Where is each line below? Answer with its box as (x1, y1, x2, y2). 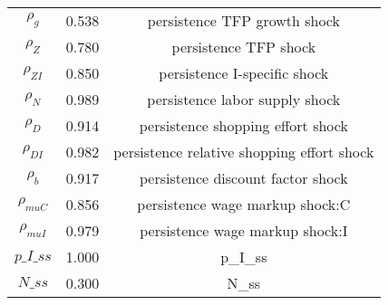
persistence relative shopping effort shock (113, 141, 374, 162)
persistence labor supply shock (147, 89, 341, 110)
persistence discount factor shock (139, 167, 348, 188)
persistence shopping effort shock (139, 115, 348, 136)
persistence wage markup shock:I (140, 220, 348, 241)
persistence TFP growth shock (147, 10, 340, 31)
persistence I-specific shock (159, 62, 329, 83)
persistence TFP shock (171, 36, 316, 57)
